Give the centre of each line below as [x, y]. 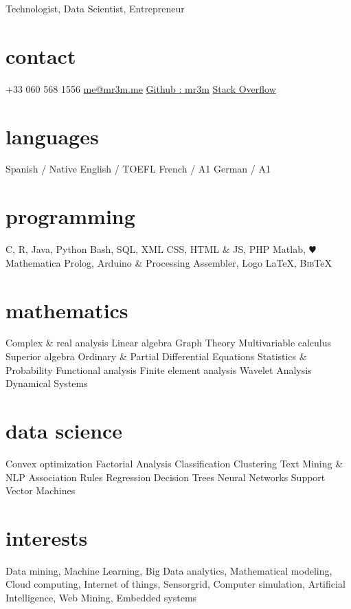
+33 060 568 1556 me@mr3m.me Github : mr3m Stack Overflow [141, 88]
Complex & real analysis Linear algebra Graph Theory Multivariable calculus [169, 343]
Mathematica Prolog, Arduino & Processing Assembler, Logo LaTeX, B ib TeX [169, 262]
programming [70, 216]
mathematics [67, 310]
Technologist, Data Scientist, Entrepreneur [95, 8]
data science [64, 431]
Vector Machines [41, 490]
